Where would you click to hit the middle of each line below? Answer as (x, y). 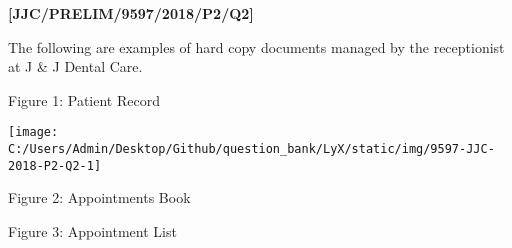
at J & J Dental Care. (75, 66)
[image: (33, 132)
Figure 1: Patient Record (84, 99)
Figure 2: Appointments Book (99, 197)
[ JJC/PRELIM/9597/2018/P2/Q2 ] (131, 13)
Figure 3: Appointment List (92, 230)
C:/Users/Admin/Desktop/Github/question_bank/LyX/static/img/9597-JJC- (251, 149)
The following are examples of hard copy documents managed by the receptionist (256, 46)
